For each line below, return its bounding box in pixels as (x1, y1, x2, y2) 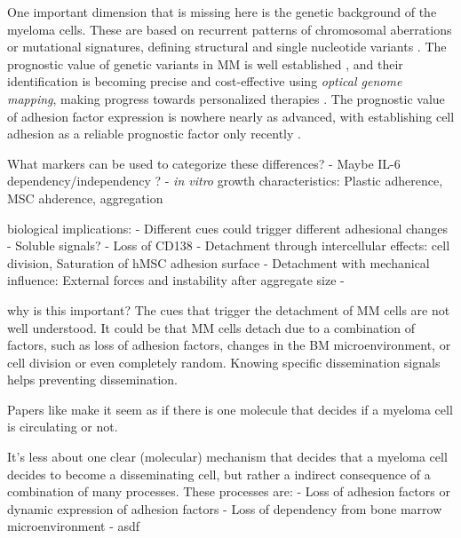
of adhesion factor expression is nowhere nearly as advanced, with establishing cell (7, 107, 455, 125)
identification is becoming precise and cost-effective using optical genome (7, 72, 402, 91)
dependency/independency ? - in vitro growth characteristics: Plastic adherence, (7, 171, 443, 190)
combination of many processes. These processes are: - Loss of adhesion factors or (7, 482, 450, 501)
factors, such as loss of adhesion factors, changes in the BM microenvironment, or (7, 336, 451, 354)
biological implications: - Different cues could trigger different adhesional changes (7, 218, 449, 237)
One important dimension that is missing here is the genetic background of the (7, 3, 437, 20)
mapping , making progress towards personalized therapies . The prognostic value (7, 89, 445, 107)
